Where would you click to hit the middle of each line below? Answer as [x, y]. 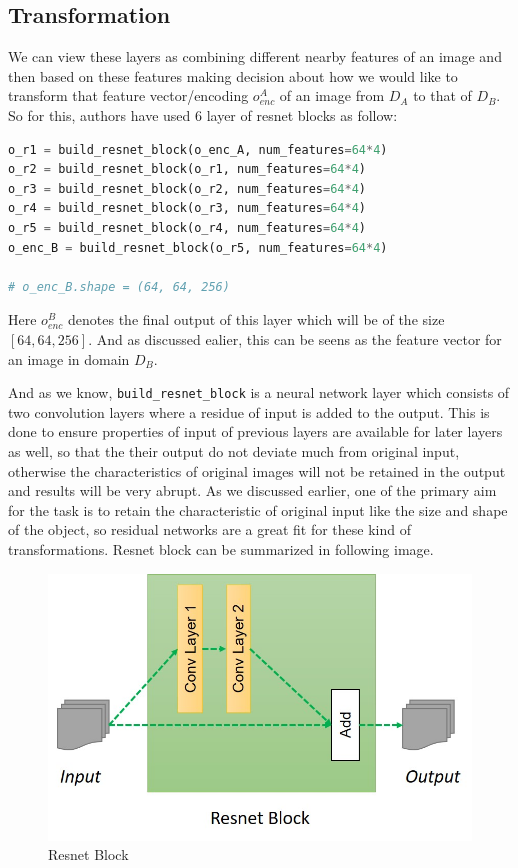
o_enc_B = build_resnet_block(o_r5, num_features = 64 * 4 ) [198, 247]
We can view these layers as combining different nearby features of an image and [255, 56]
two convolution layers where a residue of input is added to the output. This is [249, 411]
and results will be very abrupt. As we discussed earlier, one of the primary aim [252, 490]
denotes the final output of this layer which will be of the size [256, 319]
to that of [442, 95]
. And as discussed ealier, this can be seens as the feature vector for [295, 338]
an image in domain [69, 358]
